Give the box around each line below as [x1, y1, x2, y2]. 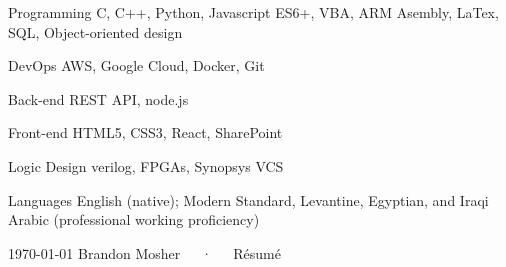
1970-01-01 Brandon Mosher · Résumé [8, 242, 281, 263]
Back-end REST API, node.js [8, 88, 189, 109]
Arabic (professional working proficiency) [8, 209, 260, 230]
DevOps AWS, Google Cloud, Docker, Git [8, 55, 265, 76]
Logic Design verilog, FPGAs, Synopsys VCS [8, 155, 284, 176]
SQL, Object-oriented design [8, 21, 183, 42]
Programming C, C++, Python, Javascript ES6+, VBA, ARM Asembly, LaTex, [8, 2, 499, 22]
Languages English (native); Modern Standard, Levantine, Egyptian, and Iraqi [8, 189, 489, 210]
